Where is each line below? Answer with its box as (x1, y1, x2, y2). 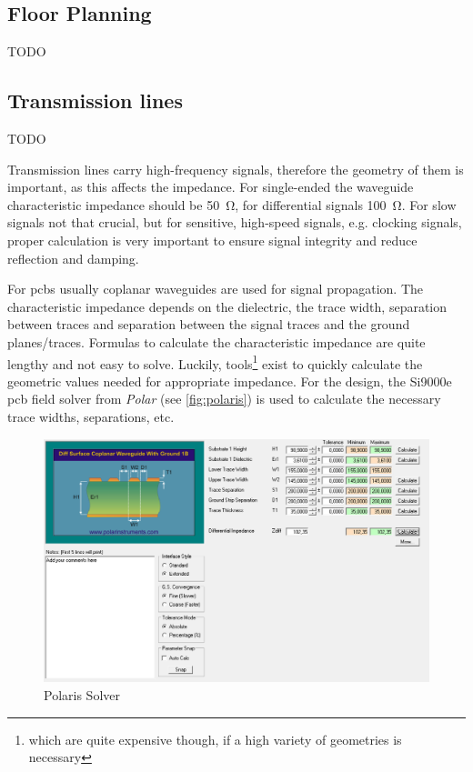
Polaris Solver (44, 686, 120, 705)
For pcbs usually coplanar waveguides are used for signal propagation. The (7, 279, 423, 298)
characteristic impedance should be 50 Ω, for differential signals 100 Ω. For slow (7, 195, 457, 214)
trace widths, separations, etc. (7, 406, 175, 426)
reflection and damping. (7, 248, 139, 267)
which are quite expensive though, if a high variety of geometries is (28, 729, 402, 748)
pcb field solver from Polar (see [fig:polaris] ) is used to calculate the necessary (7, 389, 441, 408)
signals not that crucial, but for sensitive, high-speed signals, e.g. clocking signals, (7, 213, 462, 232)
